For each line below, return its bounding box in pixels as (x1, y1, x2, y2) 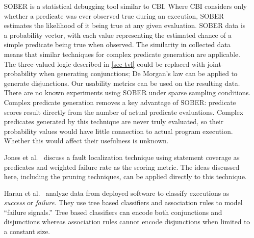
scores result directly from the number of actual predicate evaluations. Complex (4, 106, 244, 117)
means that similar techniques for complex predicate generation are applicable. (4, 49, 240, 59)
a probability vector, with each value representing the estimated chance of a (4, 29, 232, 40)
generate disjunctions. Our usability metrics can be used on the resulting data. (4, 78, 240, 88)
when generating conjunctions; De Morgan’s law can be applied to (39, 68, 238, 79)
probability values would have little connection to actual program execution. (4, 126, 233, 136)
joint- (207, 58, 224, 69)
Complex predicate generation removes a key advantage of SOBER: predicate (4, 97, 236, 107)
